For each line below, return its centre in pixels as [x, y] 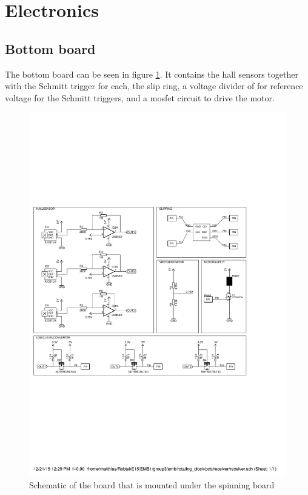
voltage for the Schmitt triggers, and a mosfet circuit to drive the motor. [140, 97]
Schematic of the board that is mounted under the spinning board [152, 484]
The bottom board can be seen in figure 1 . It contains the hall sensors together [152, 74]
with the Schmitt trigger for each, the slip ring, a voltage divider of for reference [154, 86]
